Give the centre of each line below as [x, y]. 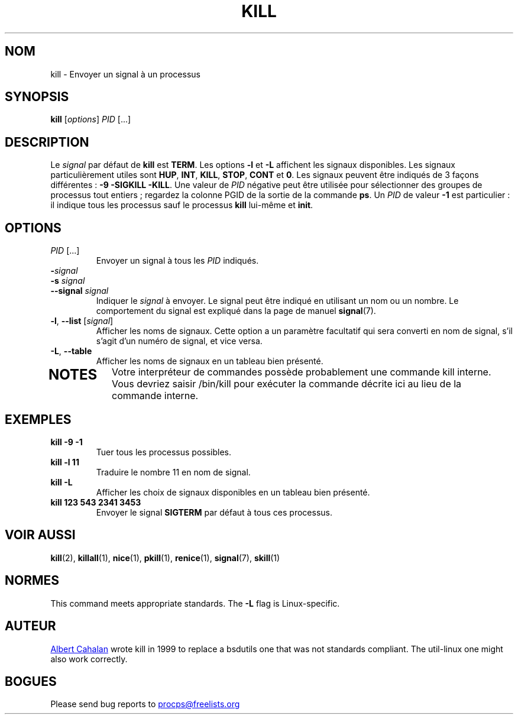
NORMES [32, 581]
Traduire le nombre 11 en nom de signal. [173, 472]
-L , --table [71, 351]
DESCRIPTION [47, 142]
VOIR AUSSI [40, 535]
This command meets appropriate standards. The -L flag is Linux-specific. [195, 603]
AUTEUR [30, 626]
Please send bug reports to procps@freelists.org [145, 704]
